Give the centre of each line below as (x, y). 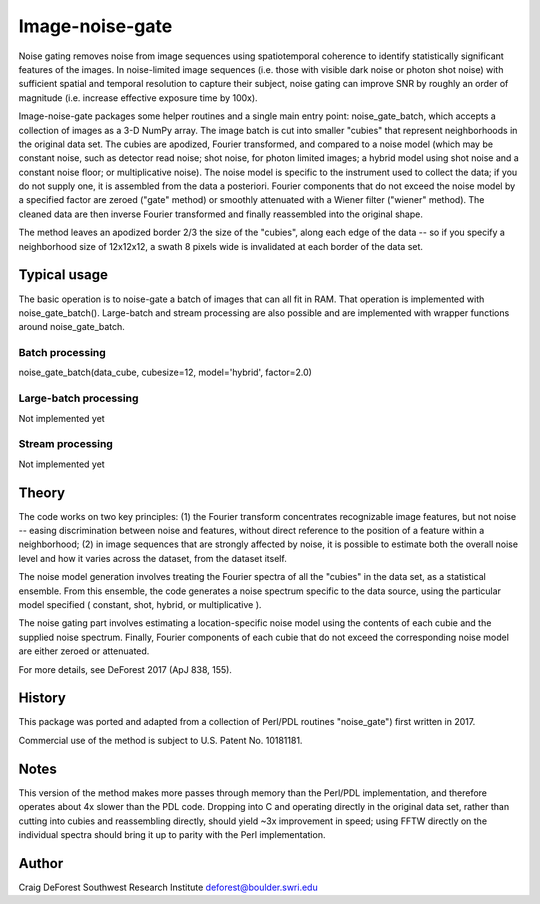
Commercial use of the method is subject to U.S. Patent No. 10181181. (160, 740)
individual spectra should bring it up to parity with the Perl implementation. (172, 834)
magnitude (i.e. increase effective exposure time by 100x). (138, 97)
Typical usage (63, 275)
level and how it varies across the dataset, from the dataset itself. (152, 558)
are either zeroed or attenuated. (84, 651)
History (42, 698)
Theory (42, 492)
